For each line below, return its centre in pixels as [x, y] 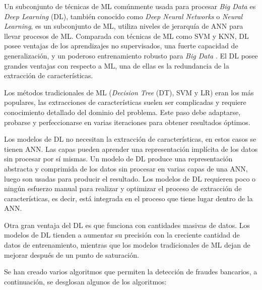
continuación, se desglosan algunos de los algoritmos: [85, 281]
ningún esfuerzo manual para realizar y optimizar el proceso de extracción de [123, 188]
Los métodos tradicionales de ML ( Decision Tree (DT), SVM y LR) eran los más [129, 92]
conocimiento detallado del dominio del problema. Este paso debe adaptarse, [122, 112]
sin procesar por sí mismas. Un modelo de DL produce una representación [118, 159]
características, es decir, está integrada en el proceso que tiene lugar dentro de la [128, 198]
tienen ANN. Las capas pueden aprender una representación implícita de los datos [131, 149]
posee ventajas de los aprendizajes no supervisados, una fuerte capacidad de [121, 46]
